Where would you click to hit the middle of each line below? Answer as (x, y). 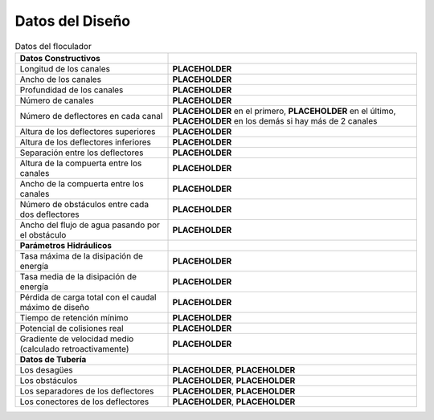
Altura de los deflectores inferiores (86, 142)
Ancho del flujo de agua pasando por (90, 225)
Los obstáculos (49, 380)
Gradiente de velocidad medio (77, 339)
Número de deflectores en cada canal (91, 116)
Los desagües (46, 369)
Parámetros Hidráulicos (66, 245)
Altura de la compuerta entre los (81, 163)
